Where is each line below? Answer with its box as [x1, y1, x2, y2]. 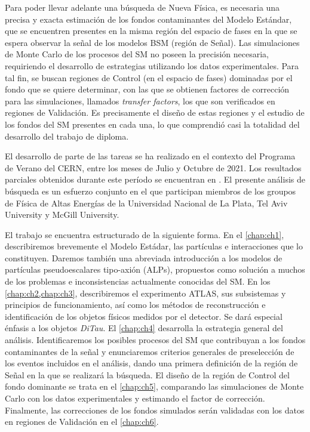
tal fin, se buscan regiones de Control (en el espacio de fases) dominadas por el [5, 71, 293, 84]
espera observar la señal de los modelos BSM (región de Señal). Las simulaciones [5, 36, 300, 48]
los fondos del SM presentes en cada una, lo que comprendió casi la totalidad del [5, 118, 300, 130]
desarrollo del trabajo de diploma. [5, 129, 129, 142]
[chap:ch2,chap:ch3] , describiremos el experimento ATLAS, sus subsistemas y [5, 286, 286, 299]
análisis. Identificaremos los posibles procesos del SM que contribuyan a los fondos [5, 334, 306, 346]
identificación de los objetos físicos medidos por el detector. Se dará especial [5, 310, 283, 322]
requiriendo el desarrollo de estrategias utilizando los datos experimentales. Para [5, 59, 299, 72]
